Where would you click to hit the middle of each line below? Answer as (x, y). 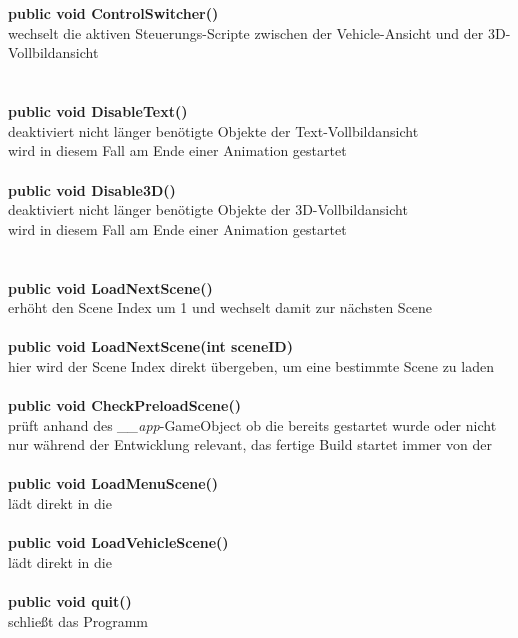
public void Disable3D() (92, 189)
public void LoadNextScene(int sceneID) (150, 346)
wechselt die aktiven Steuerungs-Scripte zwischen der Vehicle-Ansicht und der (246, 32)
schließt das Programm (78, 620)
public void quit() (70, 601)
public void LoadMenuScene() (113, 483)
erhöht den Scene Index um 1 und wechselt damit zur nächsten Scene (220, 307)
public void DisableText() (98, 111)
